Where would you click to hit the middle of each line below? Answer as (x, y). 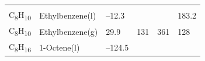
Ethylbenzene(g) (69, 31)
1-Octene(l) (60, 47)
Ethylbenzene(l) (68, 15)
